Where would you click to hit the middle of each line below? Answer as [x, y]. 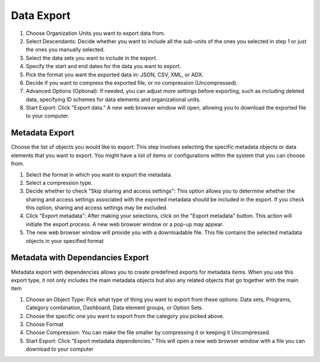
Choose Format [45, 324]
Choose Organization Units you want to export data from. [95, 33]
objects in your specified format [65, 241]
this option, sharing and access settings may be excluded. [97, 208]
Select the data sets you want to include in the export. [92, 58]
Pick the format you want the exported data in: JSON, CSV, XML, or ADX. [115, 75]
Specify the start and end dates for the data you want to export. [103, 66]
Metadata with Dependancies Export [80, 258]
